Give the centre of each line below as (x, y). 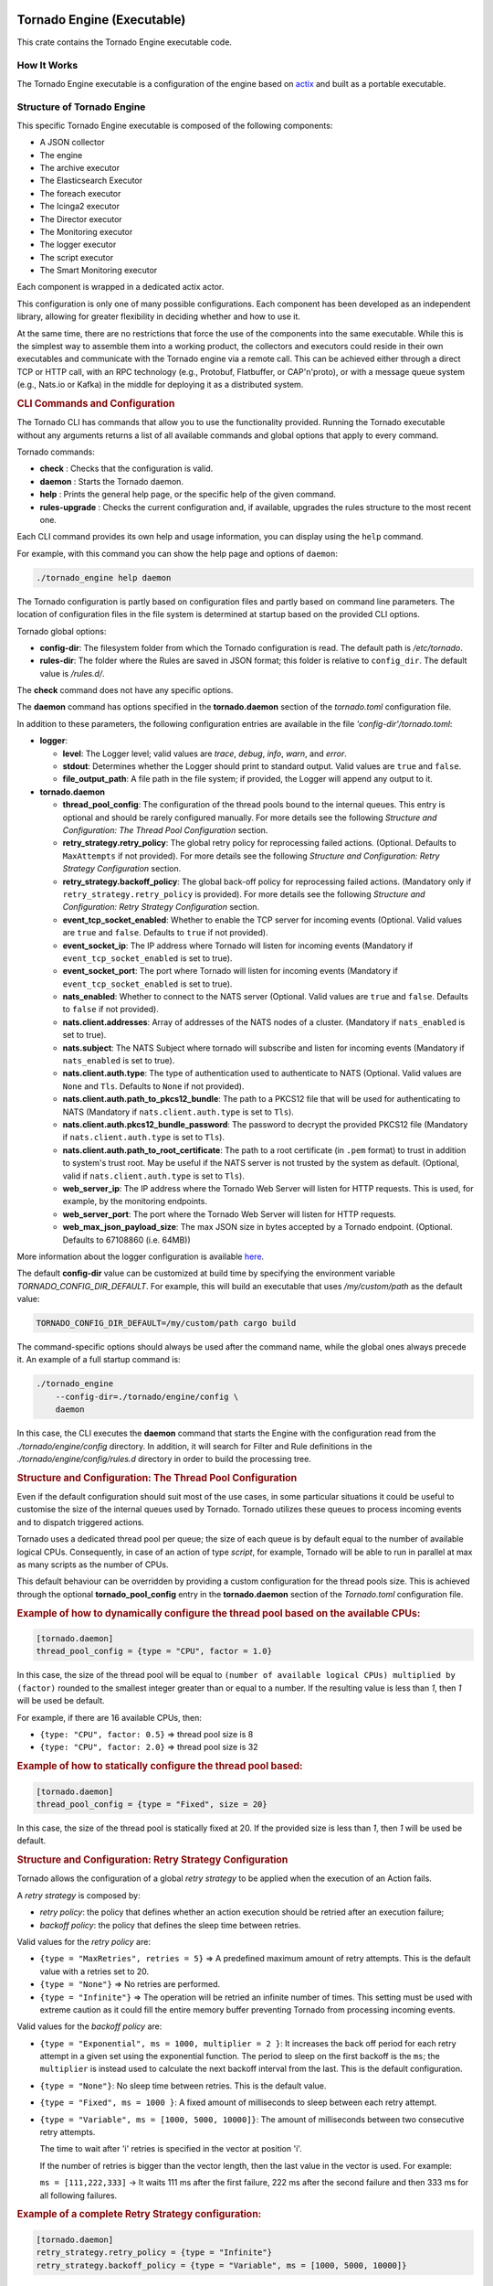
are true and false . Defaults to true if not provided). (165, 933)
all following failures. (79, 2195)
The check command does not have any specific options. (125, 690)
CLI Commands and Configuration (96, 404)
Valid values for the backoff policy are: (89, 2026)
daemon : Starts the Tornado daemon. (112, 481)
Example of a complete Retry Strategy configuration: (139, 2215)
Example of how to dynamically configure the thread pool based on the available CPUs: (219, 1613)
